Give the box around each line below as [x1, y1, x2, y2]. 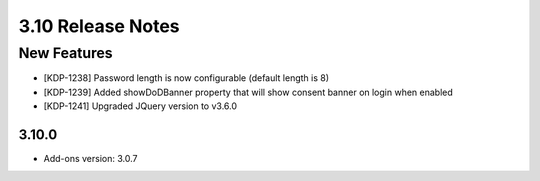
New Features [18, 44, 114, 62]
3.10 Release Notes [18, 15, 180, 37]
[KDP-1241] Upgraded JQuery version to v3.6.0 [43, 100, 238, 112]
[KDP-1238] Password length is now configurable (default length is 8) [43, 72, 330, 84]
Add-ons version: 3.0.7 [43, 153, 138, 165]
